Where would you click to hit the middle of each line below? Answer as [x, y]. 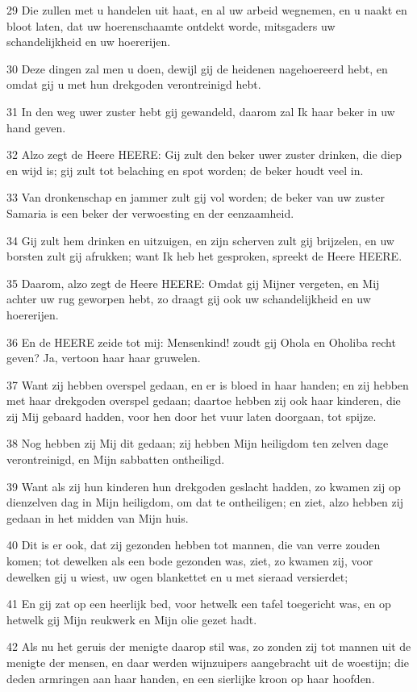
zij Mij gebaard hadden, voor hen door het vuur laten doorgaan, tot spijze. [192, 416]
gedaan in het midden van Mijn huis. [98, 517]
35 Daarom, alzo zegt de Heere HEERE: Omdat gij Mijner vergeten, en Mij [193, 283]
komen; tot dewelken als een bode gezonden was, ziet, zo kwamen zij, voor [190, 561]
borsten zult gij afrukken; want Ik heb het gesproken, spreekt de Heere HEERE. [204, 256]
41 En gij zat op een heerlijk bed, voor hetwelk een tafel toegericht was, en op [199, 604]
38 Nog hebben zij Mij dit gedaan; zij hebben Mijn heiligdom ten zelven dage [198, 443]
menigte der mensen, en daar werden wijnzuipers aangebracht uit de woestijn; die [208, 662]
